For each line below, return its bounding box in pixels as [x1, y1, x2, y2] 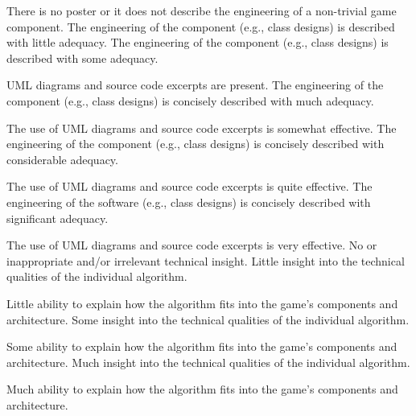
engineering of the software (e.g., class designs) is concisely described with [6, 193, 371, 210]
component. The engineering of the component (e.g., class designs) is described [6, 18, 395, 35]
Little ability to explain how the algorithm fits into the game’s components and [6, 294, 398, 311]
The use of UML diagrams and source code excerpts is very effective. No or [6, 237, 377, 253]
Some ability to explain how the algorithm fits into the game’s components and [6, 338, 397, 355]
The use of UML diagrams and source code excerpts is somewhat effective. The [6, 119, 397, 136]
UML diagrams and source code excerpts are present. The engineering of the [6, 76, 384, 93]
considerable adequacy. [6, 150, 118, 167]
